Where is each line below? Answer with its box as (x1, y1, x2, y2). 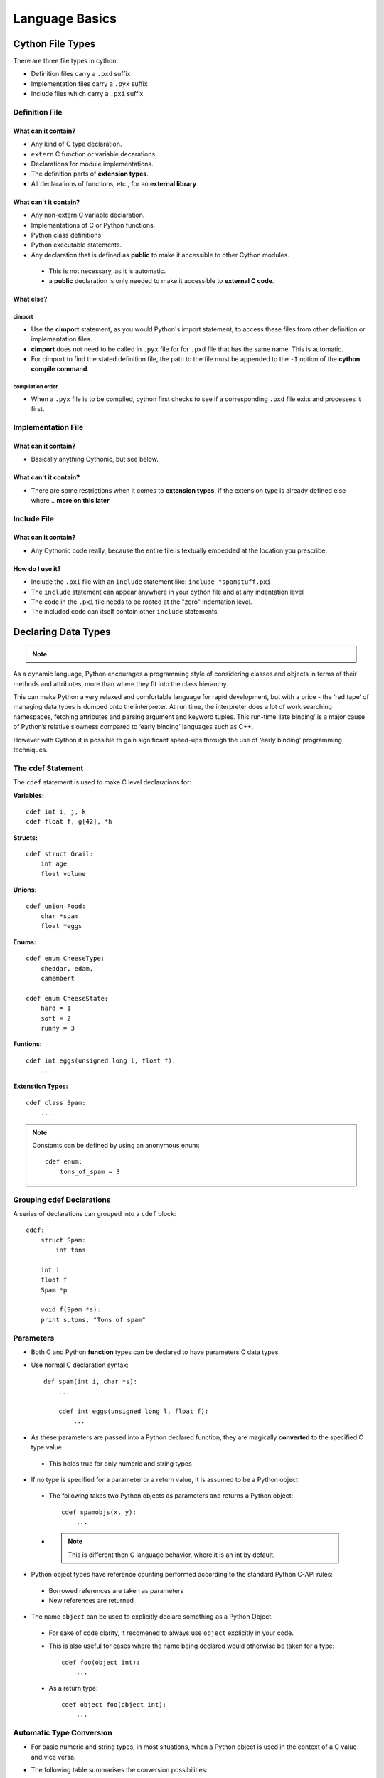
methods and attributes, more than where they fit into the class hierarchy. (13, 679, 228, 688)
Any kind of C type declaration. (31, 139, 122, 149)
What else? (13, 295, 48, 304)
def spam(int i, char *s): (43, 1377, 138, 1385)
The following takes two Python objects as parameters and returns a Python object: (48, 1491, 294, 1500)
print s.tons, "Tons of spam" (40, 1316, 146, 1324)
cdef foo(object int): (61, 1658, 141, 1666)
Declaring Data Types (13, 626, 111, 638)
